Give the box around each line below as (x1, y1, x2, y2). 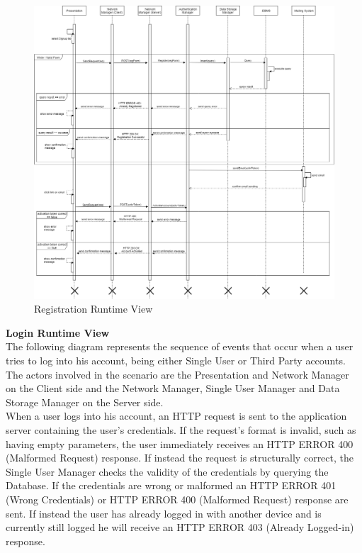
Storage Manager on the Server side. (6, 394, 164, 409)
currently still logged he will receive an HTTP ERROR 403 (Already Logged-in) (6, 520, 354, 535)
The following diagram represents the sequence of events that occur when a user (6, 339, 353, 354)
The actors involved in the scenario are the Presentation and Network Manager (6, 367, 349, 381)
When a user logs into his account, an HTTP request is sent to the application (6, 408, 347, 423)
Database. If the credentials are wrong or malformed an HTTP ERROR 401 (6, 478, 336, 493)
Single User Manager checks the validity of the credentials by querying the (6, 464, 329, 479)
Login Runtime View (6, 325, 110, 340)
